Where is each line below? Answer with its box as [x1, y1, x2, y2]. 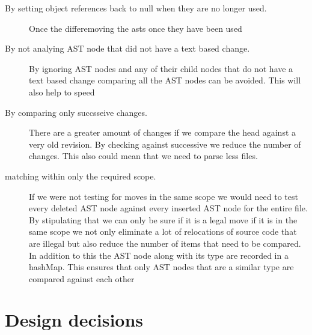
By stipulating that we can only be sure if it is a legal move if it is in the [29, 213, 298, 226]
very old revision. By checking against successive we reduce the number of [29, 137, 301, 150]
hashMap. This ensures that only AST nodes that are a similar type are [29, 261, 294, 273]
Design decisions [5, 307, 144, 332]
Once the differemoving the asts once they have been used [29, 22, 242, 34]
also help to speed [29, 85, 95, 98]
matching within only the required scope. [5, 169, 156, 182]
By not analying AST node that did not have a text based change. [5, 42, 250, 55]
